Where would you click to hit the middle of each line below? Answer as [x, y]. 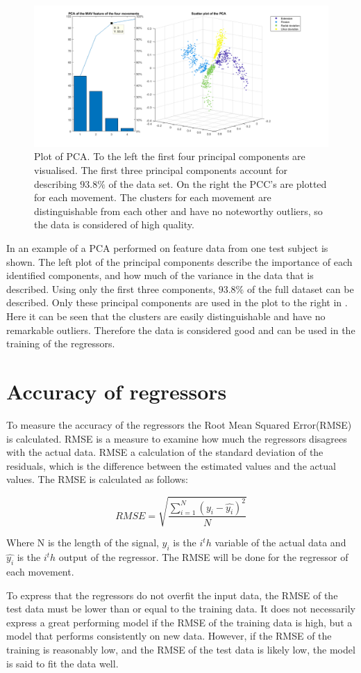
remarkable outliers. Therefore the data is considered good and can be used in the [181, 330]
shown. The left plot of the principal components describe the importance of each [179, 261]
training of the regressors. [61, 343]
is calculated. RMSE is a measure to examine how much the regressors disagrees [177, 438]
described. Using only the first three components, [111, 288]
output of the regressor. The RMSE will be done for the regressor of [203, 557]
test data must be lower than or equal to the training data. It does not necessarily [181, 609]
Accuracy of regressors [117, 391]
